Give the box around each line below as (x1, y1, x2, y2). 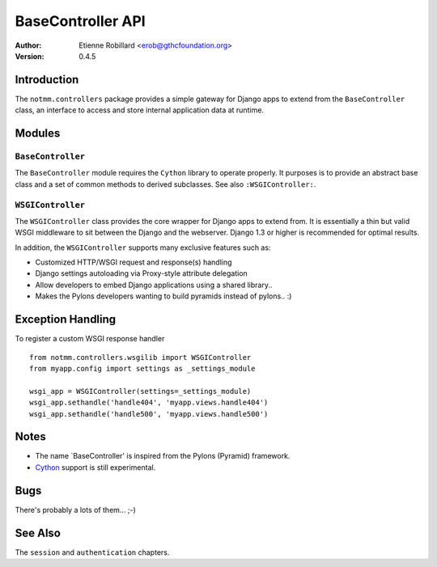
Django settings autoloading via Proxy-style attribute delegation (35, 269, 248, 278)
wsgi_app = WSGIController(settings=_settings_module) (29, 387, 252, 396)
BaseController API (15, 12, 146, 30)
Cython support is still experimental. (35, 462, 156, 472)
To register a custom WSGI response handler (15, 334, 165, 344)
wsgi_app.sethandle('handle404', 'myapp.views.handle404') (29, 398, 269, 408)
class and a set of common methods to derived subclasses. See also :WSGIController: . (15, 179, 316, 189)
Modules (15, 126, 61, 141)
